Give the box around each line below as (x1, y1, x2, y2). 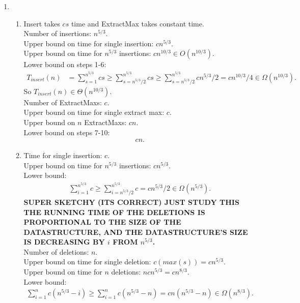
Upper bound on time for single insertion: (23, 38, 154, 48)
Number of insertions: (23, 28, 92, 39)
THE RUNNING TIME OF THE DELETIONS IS (23, 206, 205, 217)
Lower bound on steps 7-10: (23, 127, 110, 137)
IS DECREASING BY (23, 236, 105, 247)
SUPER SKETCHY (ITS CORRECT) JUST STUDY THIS (23, 196, 239, 207)
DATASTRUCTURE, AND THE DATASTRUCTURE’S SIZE (23, 226, 248, 237)
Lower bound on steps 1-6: (23, 59, 106, 70)
